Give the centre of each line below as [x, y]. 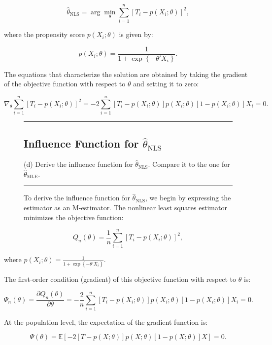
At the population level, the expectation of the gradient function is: [106, 322]
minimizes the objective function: [74, 217]
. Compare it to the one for [189, 164]
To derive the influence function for [77, 198]
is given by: [136, 34]
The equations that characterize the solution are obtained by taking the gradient [126, 74]
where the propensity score [44, 34]
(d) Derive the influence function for [78, 164]
